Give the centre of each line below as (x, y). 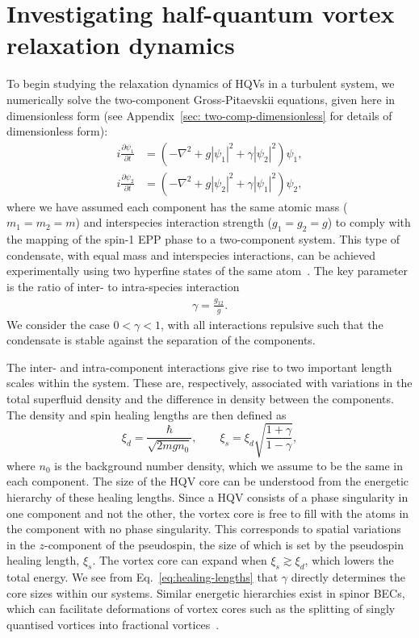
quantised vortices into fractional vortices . (113, 624)
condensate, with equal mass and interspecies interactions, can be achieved (191, 254)
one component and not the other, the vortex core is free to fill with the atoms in (208, 513)
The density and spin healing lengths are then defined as (147, 414)
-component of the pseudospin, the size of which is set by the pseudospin (224, 544)
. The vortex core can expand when (180, 560)
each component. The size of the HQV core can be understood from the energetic (208, 481)
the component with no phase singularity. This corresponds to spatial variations (204, 529)
